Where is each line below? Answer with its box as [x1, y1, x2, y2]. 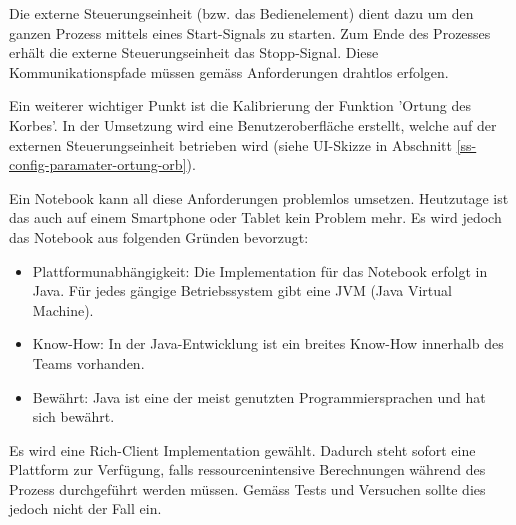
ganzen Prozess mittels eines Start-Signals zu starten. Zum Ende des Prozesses [9, 22, 491, 43]
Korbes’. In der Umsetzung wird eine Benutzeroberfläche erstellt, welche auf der [9, 114, 497, 135]
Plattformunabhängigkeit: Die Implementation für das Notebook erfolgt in [32, 260, 488, 281]
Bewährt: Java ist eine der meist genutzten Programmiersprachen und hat [32, 386, 486, 407]
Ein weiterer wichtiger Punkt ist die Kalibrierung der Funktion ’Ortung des [9, 95, 471, 116]
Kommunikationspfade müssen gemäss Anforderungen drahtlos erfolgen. [9, 61, 449, 82]
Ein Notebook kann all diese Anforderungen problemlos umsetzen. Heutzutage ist [9, 187, 509, 208]
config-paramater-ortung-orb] [9, 154, 187, 175]
